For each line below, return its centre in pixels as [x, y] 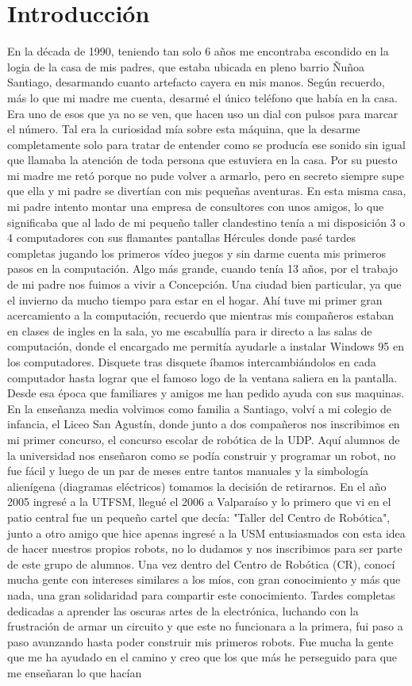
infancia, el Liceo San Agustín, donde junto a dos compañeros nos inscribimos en [204, 424]
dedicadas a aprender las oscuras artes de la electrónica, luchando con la [183, 610]
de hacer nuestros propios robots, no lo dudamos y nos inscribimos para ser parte [205, 548]
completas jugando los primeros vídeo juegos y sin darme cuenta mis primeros [197, 253]
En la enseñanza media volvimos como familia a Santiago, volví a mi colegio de [200, 408]
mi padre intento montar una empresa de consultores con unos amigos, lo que [196, 207]
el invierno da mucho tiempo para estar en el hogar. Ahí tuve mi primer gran [195, 299]
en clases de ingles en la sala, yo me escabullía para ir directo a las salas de [190, 330]
